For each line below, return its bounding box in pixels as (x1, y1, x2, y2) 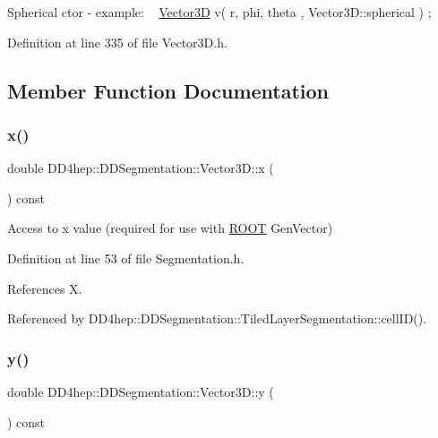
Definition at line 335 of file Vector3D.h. (7, 32, 228, 51)
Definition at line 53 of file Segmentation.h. (7, 248, 245, 267)
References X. (7, 279, 82, 297)
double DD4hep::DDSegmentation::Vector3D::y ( (7, 382, 274, 400)
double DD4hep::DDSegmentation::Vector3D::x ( (7, 159, 274, 177)
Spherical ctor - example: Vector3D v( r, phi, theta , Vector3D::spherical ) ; (7, 3, 432, 21)
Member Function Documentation (7, 76, 330, 104)
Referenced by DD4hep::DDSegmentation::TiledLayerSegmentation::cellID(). (7, 309, 427, 328)
